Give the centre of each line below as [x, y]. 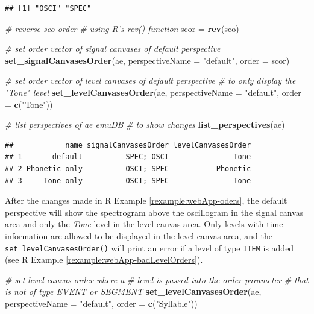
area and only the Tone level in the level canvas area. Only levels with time [144, 224]
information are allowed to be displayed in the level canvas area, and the [139, 235]
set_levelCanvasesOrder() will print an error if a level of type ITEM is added [149, 247]
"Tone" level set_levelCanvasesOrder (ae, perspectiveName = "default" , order [153, 92]
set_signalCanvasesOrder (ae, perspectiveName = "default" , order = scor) [147, 60]
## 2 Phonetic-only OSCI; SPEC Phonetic [128, 168]
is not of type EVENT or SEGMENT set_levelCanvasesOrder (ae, [133, 291]
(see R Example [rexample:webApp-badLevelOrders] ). [104, 259]
